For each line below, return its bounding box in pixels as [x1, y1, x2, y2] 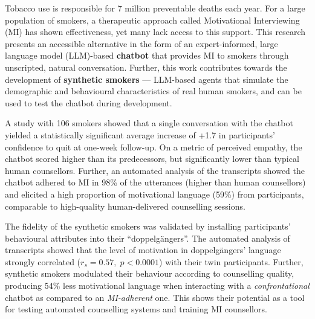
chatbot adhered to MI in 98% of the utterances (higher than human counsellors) [5, 176, 306, 188]
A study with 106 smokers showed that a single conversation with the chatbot [5, 117, 293, 129]
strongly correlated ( [5, 255, 81, 268]
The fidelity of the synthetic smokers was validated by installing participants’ [5, 220, 291, 233]
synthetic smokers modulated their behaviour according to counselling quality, [5, 267, 294, 280]
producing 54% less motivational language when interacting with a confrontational [5, 279, 310, 292]
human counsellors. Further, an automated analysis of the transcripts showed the [5, 164, 305, 176]
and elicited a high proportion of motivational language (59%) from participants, [5, 187, 304, 200]
